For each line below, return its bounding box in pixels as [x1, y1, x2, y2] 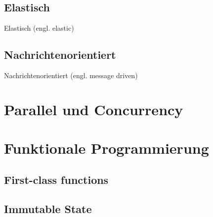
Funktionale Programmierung [4, 138, 209, 158]
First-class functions [4, 172, 109, 187]
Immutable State [4, 201, 92, 216]
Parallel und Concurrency [4, 99, 183, 119]
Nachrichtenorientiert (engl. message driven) [4, 70, 138, 80]
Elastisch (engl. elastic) [4, 23, 74, 33]
